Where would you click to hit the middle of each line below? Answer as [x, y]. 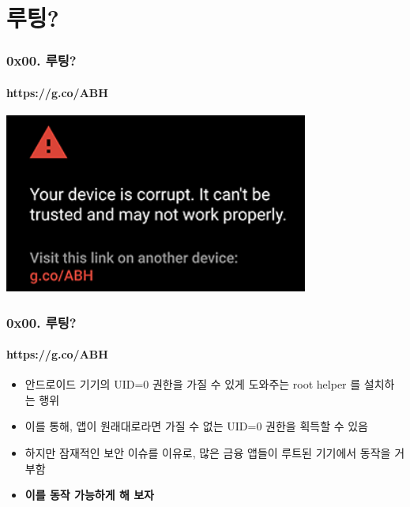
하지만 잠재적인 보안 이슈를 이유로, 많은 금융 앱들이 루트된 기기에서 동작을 [208, 453]
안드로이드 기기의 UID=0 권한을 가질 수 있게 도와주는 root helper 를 [193, 384]
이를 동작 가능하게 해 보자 [89, 495]
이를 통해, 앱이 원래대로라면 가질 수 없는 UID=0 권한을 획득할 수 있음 [196, 426]
